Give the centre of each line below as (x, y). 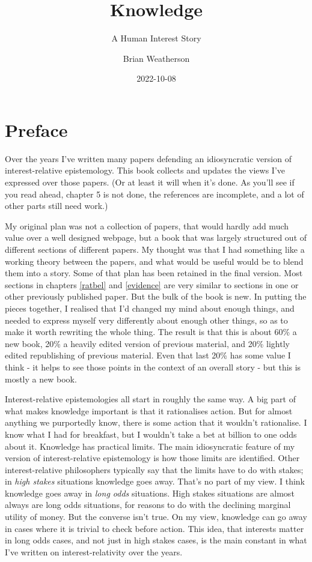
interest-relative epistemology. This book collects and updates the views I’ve (145, 170)
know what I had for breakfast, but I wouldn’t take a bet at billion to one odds (151, 434)
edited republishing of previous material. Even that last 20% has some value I (148, 355)
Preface (36, 129)
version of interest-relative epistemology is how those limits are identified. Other (152, 458)
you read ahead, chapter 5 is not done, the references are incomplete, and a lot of (154, 194)
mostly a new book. (41, 379)
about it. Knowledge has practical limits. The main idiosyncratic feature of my (150, 446)
